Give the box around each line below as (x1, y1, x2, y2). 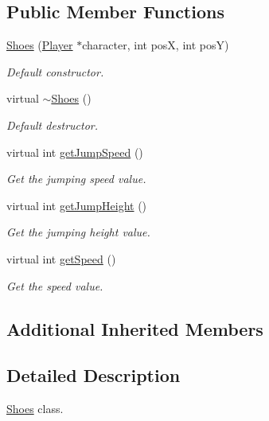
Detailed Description (6, 363, 181, 388)
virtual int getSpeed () (6, 250, 116, 267)
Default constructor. (6, 63, 104, 80)
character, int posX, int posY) (82, 37, 229, 53)
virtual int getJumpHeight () (6, 197, 147, 213)
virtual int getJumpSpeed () (6, 143, 143, 160)
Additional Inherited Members (6, 316, 263, 341)
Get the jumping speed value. (6, 170, 146, 187)
